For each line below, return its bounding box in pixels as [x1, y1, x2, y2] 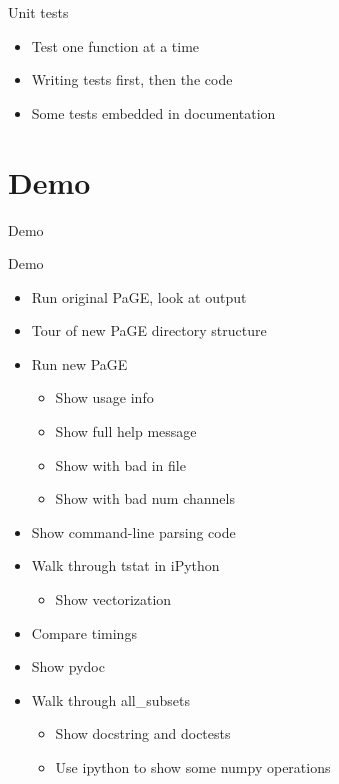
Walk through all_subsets [31, 689, 190, 710]
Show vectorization [55, 589, 172, 610]
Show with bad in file [55, 454, 186, 475]
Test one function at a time [31, 35, 200, 56]
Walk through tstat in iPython [31, 555, 220, 576]
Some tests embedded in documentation [31, 102, 276, 123]
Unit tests [8, 2, 69, 22]
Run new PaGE [31, 353, 128, 374]
